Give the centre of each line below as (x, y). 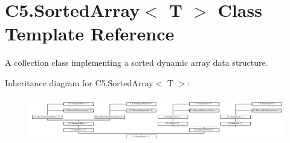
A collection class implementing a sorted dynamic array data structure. (137, 62)
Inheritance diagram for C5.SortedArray (79, 82)
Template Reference (90, 33)
